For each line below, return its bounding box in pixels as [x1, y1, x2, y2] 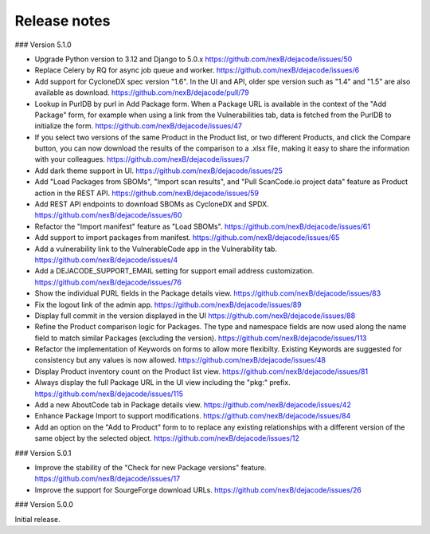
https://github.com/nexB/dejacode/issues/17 [34, 474, 181, 484]
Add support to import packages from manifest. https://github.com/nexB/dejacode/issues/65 [34, 233, 340, 242]
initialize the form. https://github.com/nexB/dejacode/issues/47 [34, 121, 243, 131]
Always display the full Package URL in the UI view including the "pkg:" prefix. [34, 378, 291, 387]
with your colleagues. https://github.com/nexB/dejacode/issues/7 [34, 155, 250, 164]
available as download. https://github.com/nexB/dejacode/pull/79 [34, 88, 250, 97]
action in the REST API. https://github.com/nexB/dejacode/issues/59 [34, 188, 259, 198]
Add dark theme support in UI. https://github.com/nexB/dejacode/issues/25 [34, 166, 283, 175]
